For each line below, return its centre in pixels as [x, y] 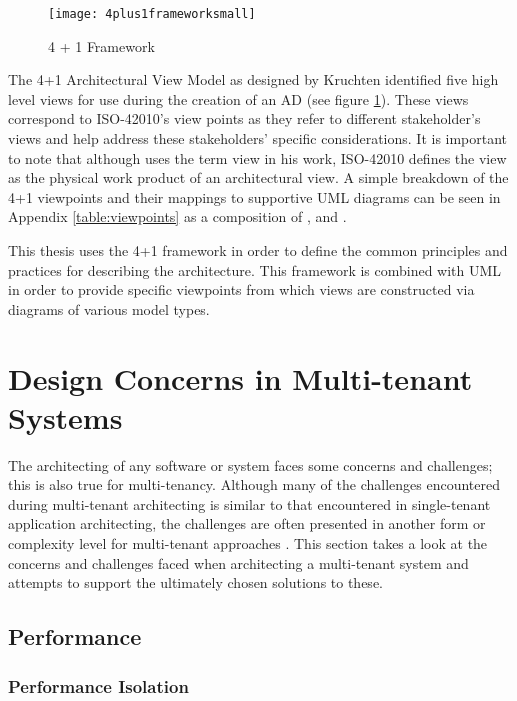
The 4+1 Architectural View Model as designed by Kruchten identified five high [253, 79]
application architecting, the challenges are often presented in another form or [247, 523]
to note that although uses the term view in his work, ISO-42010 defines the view [257, 157]
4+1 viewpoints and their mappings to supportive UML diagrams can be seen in [254, 196]
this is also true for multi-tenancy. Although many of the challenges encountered [254, 484]
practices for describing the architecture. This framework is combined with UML [255, 269]
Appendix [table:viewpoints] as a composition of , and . [177, 216]
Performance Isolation [98, 685]
